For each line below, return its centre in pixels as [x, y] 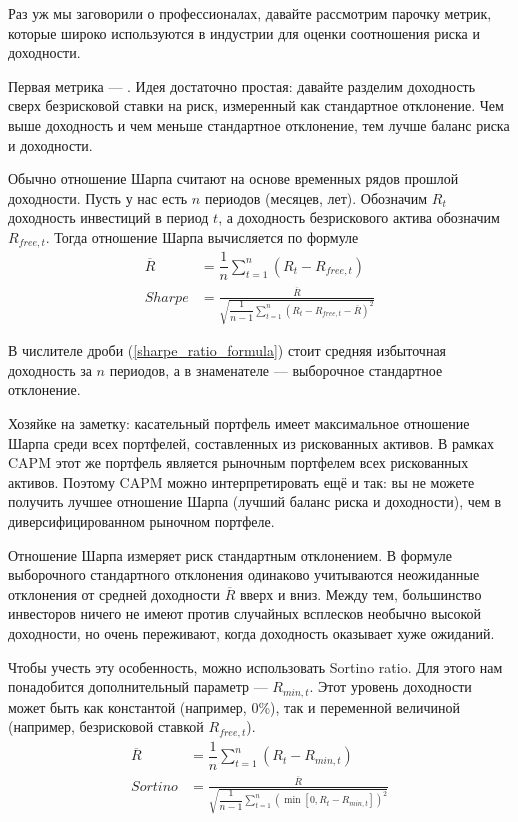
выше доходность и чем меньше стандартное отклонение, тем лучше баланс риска [259, 124]
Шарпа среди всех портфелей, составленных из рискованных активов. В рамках [251, 442]
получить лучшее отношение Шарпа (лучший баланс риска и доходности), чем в [255, 501]
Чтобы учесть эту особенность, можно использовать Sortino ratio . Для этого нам [255, 666]
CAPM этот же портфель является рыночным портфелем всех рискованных [238, 462]
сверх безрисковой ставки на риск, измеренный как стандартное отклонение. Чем [256, 105]
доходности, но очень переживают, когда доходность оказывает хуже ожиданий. [251, 633]
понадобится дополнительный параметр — [138, 686]
